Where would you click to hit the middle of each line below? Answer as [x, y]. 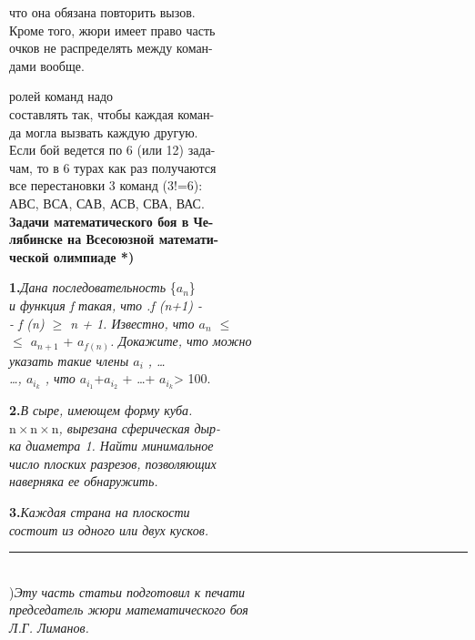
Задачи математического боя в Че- [111, 221]
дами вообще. [47, 65]
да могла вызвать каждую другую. [104, 132]
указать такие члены [69, 360]
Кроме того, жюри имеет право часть [112, 30]
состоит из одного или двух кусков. [109, 529]
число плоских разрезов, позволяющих [113, 463]
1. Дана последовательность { [93, 287]
